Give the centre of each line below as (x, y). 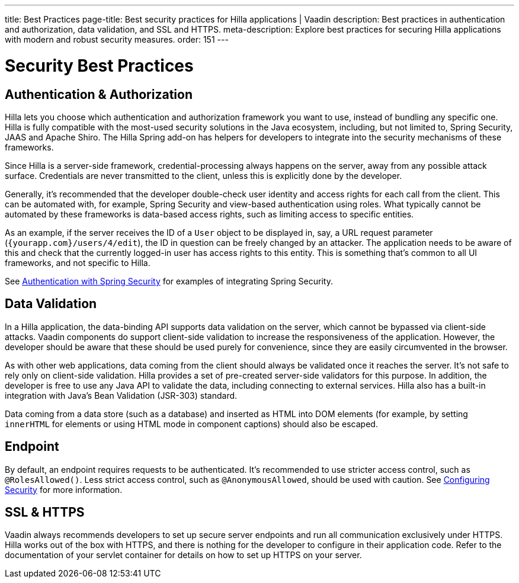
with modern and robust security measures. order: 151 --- (117, 39)
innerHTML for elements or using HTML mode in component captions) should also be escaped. (191, 424)
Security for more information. (64, 489)
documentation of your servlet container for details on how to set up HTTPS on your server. (183, 555)
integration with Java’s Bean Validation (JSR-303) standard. (121, 395)
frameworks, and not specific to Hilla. (78, 262)
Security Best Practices (99, 65)
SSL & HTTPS (45, 512)
